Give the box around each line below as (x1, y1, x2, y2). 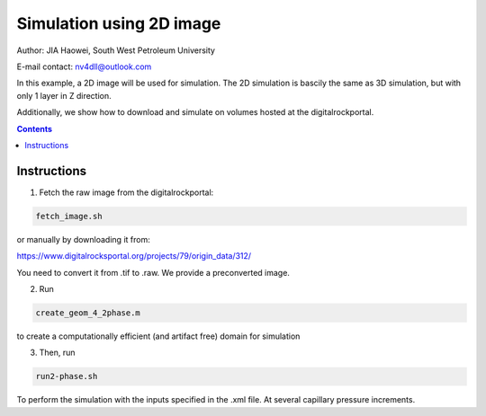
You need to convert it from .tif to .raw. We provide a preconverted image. (16, 267, 290, 278)
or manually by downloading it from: (16, 234, 150, 244)
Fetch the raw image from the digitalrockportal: (39, 187, 214, 198)
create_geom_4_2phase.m (35, 307, 141, 318)
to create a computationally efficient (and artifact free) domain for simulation (16, 331, 301, 341)
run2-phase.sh (35, 371, 98, 382)
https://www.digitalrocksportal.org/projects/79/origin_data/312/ (16, 251, 252, 261)
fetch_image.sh (35, 211, 103, 221)
